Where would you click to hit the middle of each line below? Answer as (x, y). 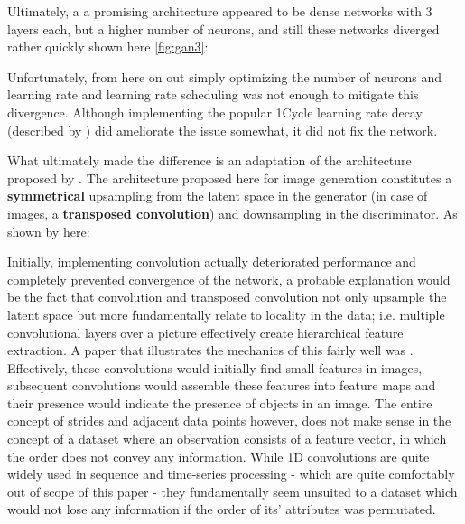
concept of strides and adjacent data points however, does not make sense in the (229, 421)
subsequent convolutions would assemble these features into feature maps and (222, 385)
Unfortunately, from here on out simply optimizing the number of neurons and (225, 76)
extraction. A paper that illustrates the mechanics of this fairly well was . (210, 350)
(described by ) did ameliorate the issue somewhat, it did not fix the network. (223, 130)
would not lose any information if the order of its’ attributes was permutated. (222, 509)
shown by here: (49, 231)
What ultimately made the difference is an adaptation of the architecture (209, 160)
